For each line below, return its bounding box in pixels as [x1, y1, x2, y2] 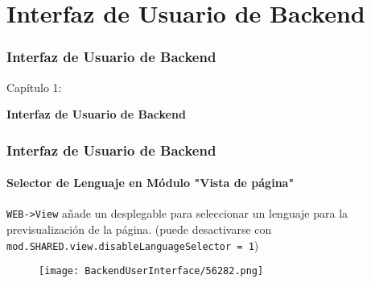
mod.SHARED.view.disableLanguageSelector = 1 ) [6, 236, 259, 253]
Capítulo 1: [6, 78, 62, 95]
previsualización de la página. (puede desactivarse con [6, 221, 272, 238]
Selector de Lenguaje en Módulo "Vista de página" [6, 174, 295, 191]
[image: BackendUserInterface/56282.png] [39, 265, 264, 277]
